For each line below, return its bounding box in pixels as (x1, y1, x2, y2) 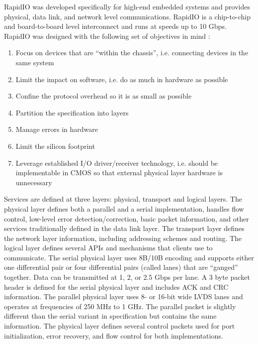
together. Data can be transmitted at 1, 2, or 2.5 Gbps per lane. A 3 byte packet (4, 272, 250, 282)
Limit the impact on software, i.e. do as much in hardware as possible (15, 74, 228, 84)
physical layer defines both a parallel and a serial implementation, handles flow (4, 203, 244, 214)
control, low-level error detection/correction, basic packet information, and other (4, 213, 249, 224)
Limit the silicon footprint (15, 140, 95, 151)
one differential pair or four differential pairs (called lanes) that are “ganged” (4, 262, 238, 272)
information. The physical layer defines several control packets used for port (4, 321, 235, 331)
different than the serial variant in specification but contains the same (4, 311, 217, 321)
